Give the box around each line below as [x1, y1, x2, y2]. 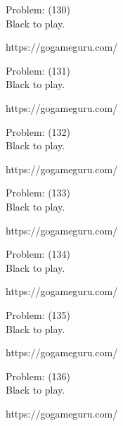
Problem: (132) [6, 124, 71, 139]
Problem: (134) [6, 246, 71, 261]
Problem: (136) [6, 368, 71, 383]
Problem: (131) [6, 63, 71, 77]
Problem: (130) [6, 2, 71, 16]
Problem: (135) [6, 307, 71, 322]
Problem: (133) [6, 185, 71, 200]
